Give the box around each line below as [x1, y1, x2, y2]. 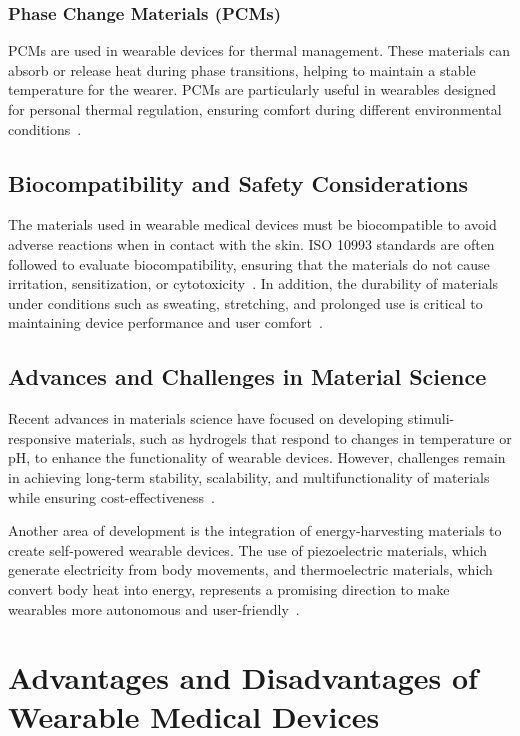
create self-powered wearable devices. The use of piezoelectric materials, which [8, 539, 488, 560]
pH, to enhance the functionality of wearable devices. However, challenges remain [8, 447, 506, 468]
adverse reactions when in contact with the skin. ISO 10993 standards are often [8, 233, 495, 254]
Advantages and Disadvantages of [8, 657, 478, 698]
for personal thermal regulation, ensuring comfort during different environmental [8, 99, 502, 119]
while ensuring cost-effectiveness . [8, 486, 215, 507]
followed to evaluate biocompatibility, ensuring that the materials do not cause [8, 253, 490, 274]
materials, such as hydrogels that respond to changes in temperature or [75, 427, 512, 448]
